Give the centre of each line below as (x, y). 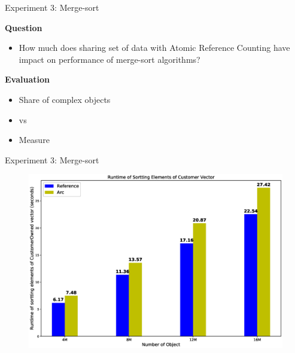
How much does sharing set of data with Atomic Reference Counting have (154, 48)
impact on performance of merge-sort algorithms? (110, 59)
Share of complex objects (65, 99)
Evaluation (27, 79)
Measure (34, 140)
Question (24, 27)
